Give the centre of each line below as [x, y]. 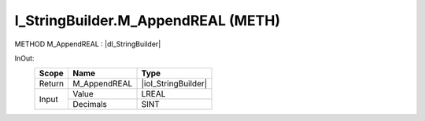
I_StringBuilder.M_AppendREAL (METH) [148, 20]
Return [52, 84]
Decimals [90, 104]
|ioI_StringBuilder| [174, 84]
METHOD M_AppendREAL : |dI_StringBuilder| [88, 44]
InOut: [24, 58]
